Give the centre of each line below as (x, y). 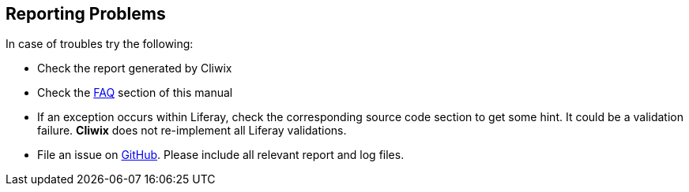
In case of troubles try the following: (100, 44)
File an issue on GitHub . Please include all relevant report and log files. (221, 155)
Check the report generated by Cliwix (135, 68)
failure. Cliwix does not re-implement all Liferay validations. (192, 131)
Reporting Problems (86, 14)
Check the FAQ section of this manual (135, 93)
